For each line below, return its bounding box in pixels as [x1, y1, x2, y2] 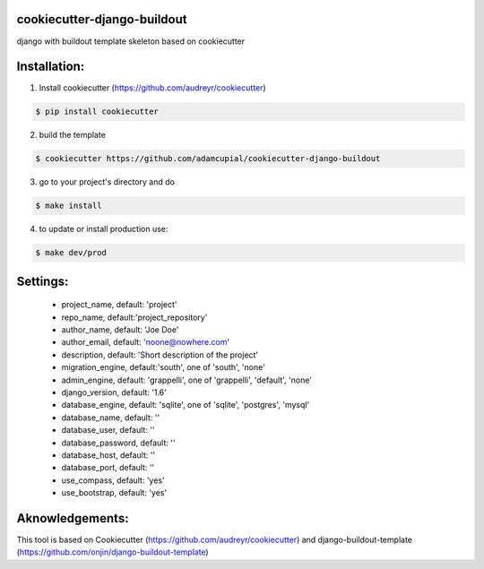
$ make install [35, 201, 102, 211]
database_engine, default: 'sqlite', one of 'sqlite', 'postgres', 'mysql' [61, 400, 310, 410]
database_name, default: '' [61, 412, 160, 423]
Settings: [16, 273, 69, 289]
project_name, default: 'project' [61, 299, 178, 310]
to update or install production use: [39, 224, 169, 235]
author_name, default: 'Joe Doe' [61, 324, 179, 335]
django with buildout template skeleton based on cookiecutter [16, 36, 246, 47]
